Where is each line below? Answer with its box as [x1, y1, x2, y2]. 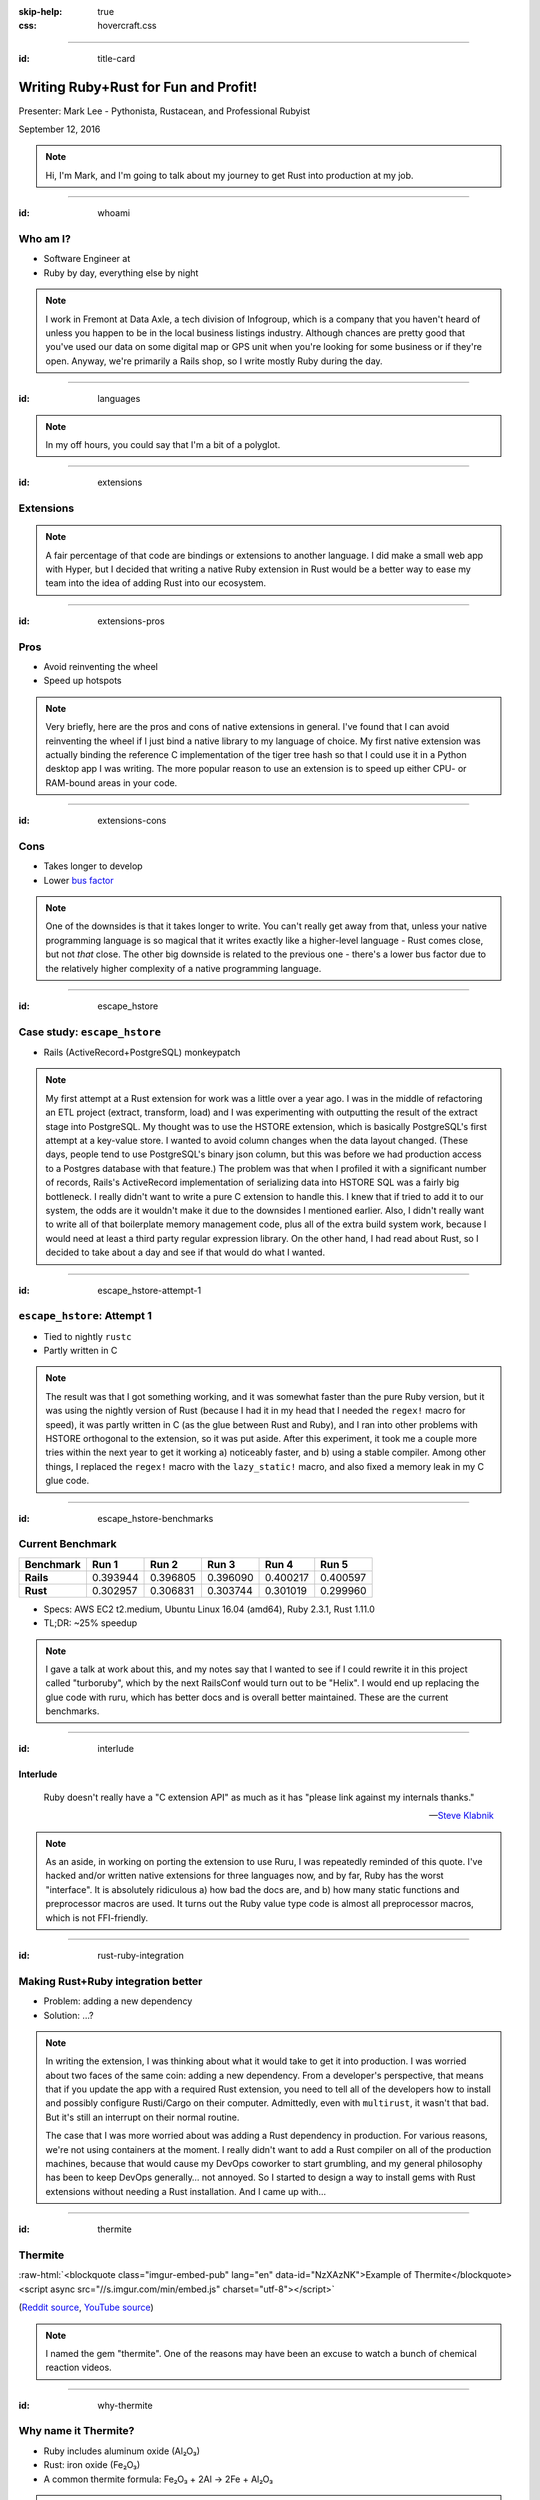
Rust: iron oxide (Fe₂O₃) [43, 2459, 141, 2471]
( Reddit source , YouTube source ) [18, 2301, 154, 2314]
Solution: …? [43, 2009, 94, 2021]
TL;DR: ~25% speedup [43, 1617, 138, 1629]
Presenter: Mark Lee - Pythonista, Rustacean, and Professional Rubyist [18, 105, 311, 117]
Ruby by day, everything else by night [43, 266, 199, 279]
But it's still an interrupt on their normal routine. [45, 2111, 240, 2123]
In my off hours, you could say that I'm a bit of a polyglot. [45, 438, 281, 450]
